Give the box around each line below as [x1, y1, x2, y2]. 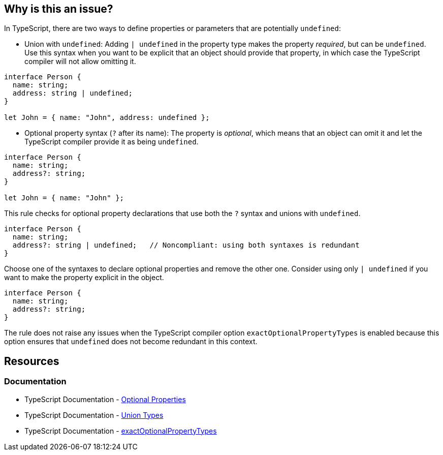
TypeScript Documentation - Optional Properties [24, 395, 186, 404]
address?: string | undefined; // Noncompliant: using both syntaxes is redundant [12, 241, 360, 250]
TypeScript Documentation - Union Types [24, 410, 164, 419]
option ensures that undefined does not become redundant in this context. [4, 337, 258, 346]
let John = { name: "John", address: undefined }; [4, 113, 210, 122]
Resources [4, 354, 59, 368]
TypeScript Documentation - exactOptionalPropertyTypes [24, 426, 217, 435]
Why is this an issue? [4, 3, 113, 15]
